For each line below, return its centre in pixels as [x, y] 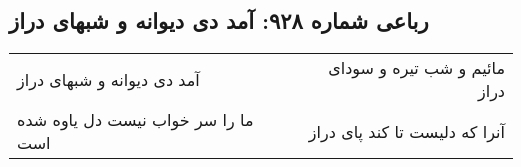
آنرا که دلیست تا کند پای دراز [406, 131]
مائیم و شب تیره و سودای [416, 68]
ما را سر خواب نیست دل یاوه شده [135, 120]
